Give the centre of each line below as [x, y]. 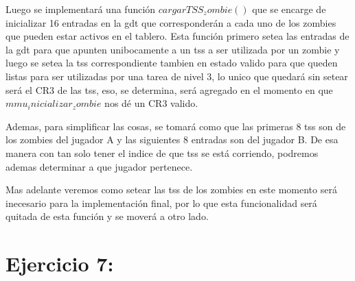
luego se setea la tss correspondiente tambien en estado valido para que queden [172, 63]
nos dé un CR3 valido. [151, 103]
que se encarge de [289, 9]
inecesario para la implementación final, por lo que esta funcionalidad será [161, 203]
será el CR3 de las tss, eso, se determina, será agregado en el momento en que [169, 89]
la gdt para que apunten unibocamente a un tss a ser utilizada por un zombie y [173, 49]
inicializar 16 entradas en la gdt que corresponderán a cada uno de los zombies [171, 22]
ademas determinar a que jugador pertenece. [99, 166]
